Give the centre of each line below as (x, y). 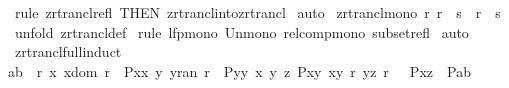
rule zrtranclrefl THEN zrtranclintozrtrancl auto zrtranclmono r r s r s (257, 12)
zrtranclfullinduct (68, 51)
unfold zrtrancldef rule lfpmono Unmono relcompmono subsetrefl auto (241, 31)
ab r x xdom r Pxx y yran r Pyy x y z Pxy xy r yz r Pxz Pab (239, 70)
